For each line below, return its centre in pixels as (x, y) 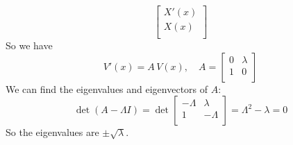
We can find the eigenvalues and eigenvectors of (107, 88)
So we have (29, 45)
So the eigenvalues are (52, 132)
